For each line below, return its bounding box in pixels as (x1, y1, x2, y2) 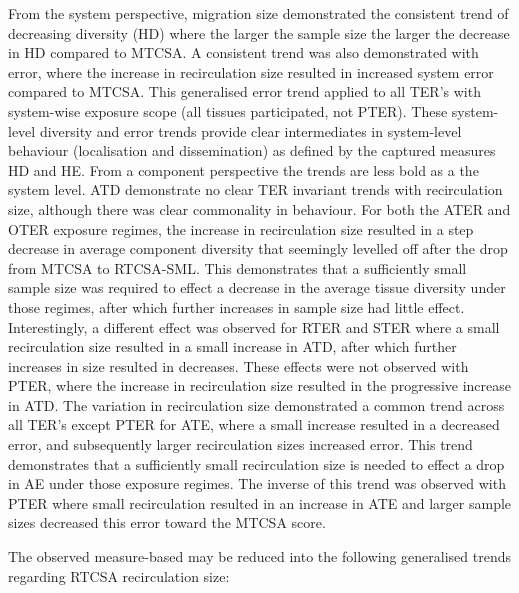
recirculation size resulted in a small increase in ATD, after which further (8, 336, 457, 357)
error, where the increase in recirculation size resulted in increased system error (8, 61, 494, 82)
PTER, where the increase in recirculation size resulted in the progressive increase (8, 375, 511, 396)
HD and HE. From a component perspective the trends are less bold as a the (8, 159, 479, 180)
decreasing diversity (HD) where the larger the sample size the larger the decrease (8, 22, 510, 43)
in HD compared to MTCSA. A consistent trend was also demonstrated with (8, 42, 479, 63)
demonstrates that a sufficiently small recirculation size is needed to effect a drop (8, 453, 505, 474)
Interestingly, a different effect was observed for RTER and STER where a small (8, 316, 500, 337)
